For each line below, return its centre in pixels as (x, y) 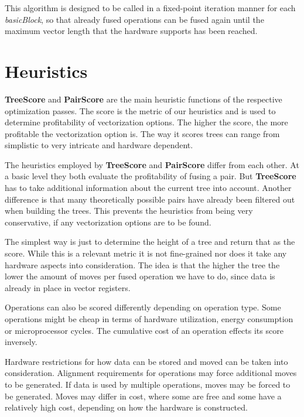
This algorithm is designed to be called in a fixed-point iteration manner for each (150, 8)
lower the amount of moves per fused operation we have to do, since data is (140, 276)
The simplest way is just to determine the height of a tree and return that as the (150, 242)
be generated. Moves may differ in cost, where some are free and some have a (143, 396)
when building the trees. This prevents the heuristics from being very (129, 211)
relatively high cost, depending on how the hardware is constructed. (126, 407)
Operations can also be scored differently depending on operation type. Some (143, 307)
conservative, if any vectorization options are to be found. (108, 222)
